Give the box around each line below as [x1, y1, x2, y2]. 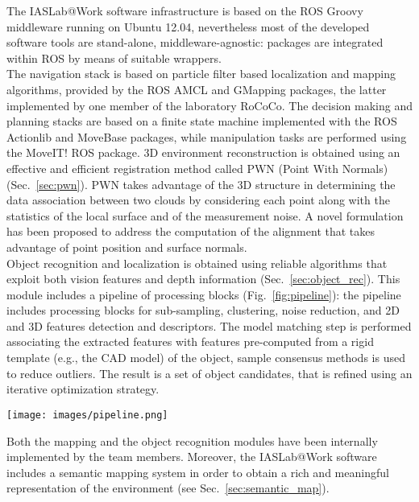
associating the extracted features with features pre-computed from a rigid [6, 333, 374, 350]
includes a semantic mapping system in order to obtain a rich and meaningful [6, 463, 389, 480]
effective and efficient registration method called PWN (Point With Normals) [6, 159, 388, 176]
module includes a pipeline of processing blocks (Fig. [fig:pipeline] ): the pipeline [6, 286, 401, 302]
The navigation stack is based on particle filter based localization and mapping [6, 65, 396, 82]
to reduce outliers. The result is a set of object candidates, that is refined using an [6, 364, 413, 381]
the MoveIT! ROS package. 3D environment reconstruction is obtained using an [6, 144, 400, 161]
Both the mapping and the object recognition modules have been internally [6, 432, 378, 449]
